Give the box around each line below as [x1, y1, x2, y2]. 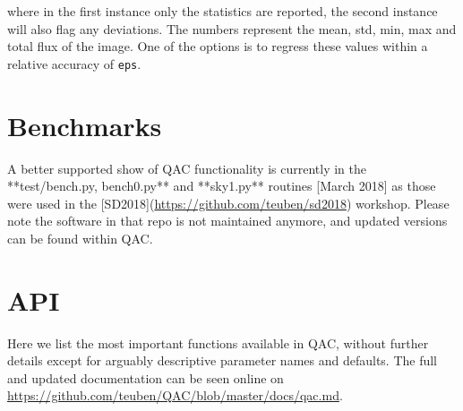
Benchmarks [7, 107, 162, 143]
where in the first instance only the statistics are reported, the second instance [7, 2, 438, 20]
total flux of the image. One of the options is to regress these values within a [7, 37, 428, 56]
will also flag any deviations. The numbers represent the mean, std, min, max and [7, 19, 457, 38]
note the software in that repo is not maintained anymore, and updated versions [7, 211, 448, 230]
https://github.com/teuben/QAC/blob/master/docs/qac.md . [7, 386, 343, 405]
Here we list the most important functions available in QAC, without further [7, 333, 429, 352]
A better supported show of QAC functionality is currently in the [7, 158, 366, 177]
